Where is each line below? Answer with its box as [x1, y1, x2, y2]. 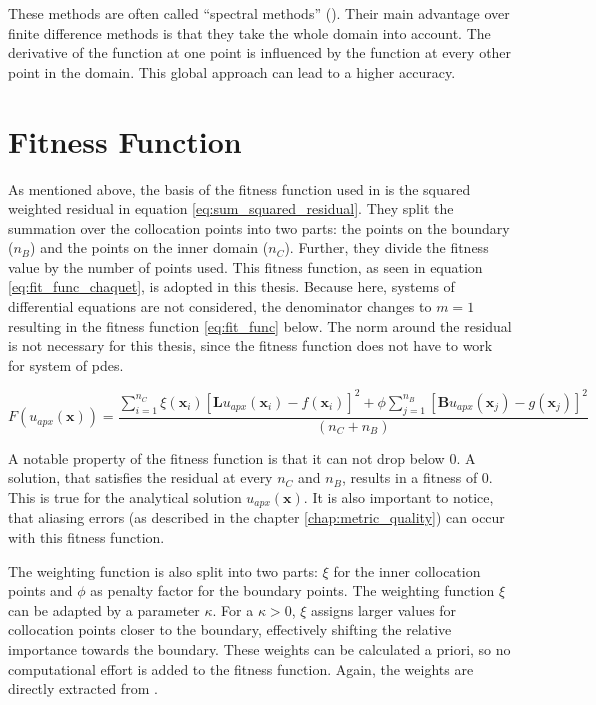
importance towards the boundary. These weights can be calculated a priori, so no [8, 638, 511, 659]
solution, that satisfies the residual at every [8, 467, 273, 488]
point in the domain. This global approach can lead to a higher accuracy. [8, 61, 456, 82]
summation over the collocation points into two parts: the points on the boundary [8, 217, 510, 238]
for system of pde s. [8, 354, 124, 375]
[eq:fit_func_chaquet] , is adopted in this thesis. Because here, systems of [8, 276, 455, 297]
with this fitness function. [8, 527, 165, 547]
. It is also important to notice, [303, 486, 494, 507]
